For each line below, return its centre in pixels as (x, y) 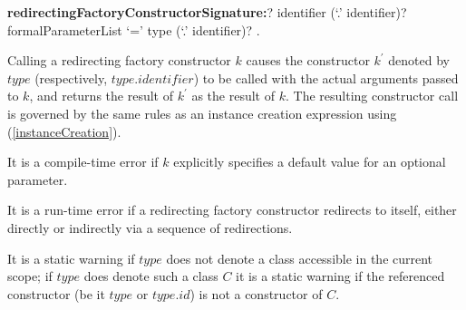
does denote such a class (151, 276)
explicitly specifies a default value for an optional (310, 162)
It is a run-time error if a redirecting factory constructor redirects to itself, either (232, 210)
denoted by (419, 60)
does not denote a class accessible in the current (300, 258)
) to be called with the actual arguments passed (326, 77)
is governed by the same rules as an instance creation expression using (202, 113)
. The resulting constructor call (372, 96)
